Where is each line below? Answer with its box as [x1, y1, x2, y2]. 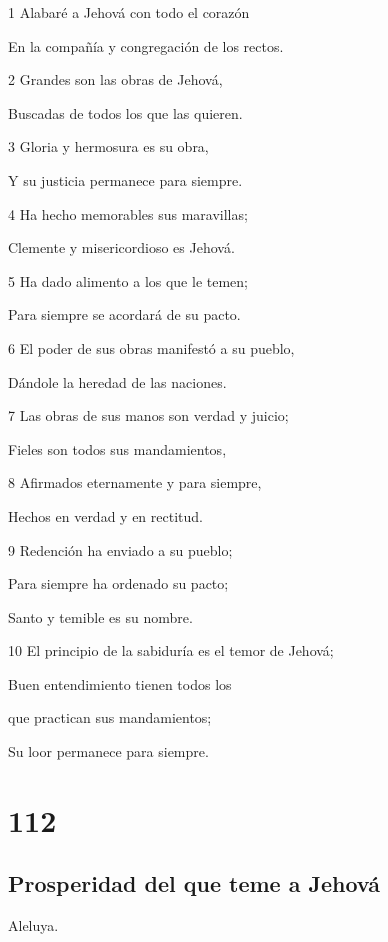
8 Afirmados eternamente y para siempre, [8, 472, 262, 493]
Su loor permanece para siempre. [8, 741, 209, 762]
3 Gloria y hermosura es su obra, [8, 136, 209, 157]
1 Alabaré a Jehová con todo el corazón [8, 2, 250, 22]
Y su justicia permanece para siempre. [8, 169, 243, 190]
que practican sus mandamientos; [8, 707, 212, 728]
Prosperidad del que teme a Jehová [8, 868, 380, 899]
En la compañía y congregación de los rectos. [8, 35, 284, 56]
